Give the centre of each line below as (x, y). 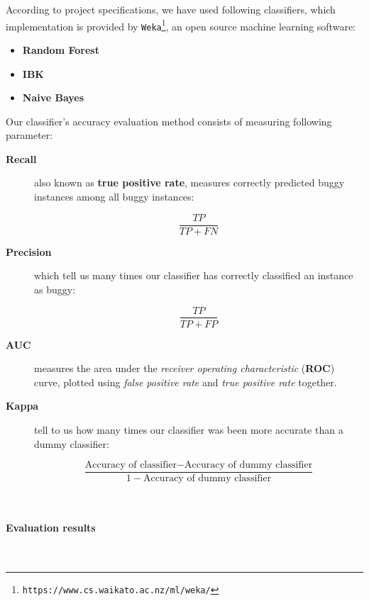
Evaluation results (51, 528)
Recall (21, 158)
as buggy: (55, 289)
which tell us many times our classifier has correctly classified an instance (194, 275)
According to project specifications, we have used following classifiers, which (171, 9)
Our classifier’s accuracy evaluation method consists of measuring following (169, 121)
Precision (29, 251)
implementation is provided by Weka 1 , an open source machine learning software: (181, 25)
